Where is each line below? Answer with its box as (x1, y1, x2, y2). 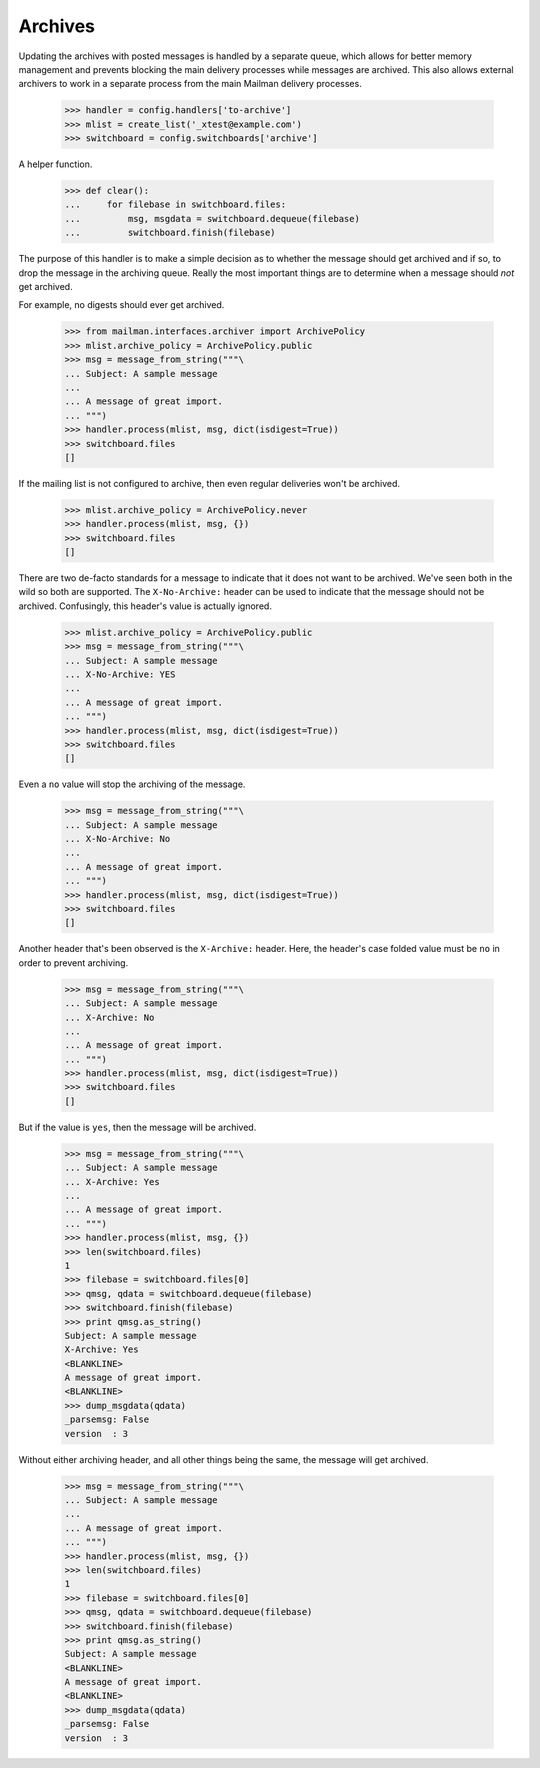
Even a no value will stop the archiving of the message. (18, 778, 246, 790)
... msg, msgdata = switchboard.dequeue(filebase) (64, 213, 360, 224)
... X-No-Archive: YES (64, 668, 176, 680)
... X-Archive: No (64, 1011, 155, 1023)
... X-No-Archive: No (64, 833, 171, 845)
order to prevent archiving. (18, 956, 129, 969)
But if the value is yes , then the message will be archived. (18, 1121, 257, 1133)
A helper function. (18, 158, 93, 170)
